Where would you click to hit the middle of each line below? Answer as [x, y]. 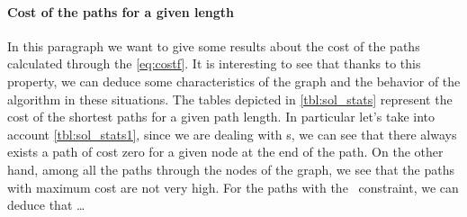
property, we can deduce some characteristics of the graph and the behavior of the [234, 81]
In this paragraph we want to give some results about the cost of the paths [214, 45]
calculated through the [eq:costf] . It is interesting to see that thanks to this [214, 63]
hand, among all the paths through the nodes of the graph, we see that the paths [231, 169]
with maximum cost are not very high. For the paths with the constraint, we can [233, 187]
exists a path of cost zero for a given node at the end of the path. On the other [225, 152]
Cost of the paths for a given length [121, 11]
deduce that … [46, 205]
